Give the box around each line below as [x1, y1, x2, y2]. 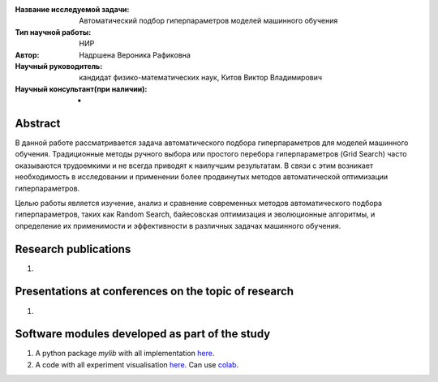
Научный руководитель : [15, 61, 103, 71]
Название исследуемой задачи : [15, 5, 130, 14]
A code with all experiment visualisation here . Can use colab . [35, 359, 239, 369]
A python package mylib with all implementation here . [35, 349, 215, 358]
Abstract [15, 116, 61, 130]
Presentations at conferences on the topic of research [15, 285, 294, 298]
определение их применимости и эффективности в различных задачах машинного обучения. [15, 221, 341, 230]
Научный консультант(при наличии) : [15, 84, 148, 93]
